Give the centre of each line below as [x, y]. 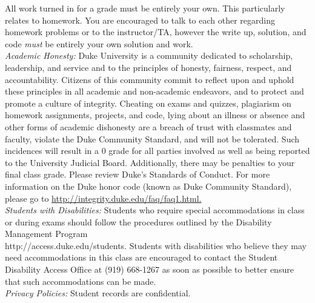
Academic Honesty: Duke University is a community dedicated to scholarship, [149, 55]
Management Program [46, 234]
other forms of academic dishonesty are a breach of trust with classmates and [148, 126]
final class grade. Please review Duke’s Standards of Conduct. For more [138, 174]
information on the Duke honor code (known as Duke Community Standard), [148, 186]
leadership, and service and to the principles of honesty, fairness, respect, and [148, 67]
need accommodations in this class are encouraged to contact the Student [141, 257]
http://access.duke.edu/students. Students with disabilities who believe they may [156, 245]
